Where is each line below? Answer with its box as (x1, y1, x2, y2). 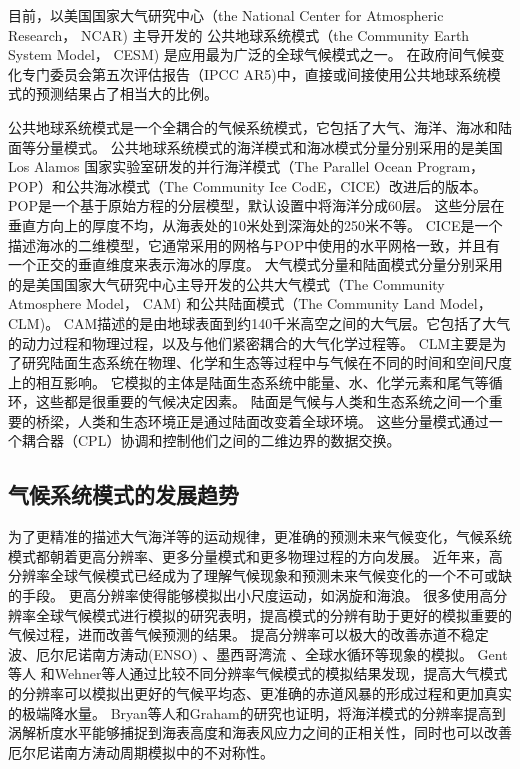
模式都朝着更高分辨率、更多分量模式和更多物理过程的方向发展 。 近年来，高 (8, 545, 503, 566)
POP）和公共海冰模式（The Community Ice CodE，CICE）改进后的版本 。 (8, 175, 488, 196)
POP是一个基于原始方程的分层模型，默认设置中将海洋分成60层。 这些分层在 (8, 195, 505, 216)
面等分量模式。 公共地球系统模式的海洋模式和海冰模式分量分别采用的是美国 (8, 136, 503, 157)
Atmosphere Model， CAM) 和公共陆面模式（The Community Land (8, 293, 435, 314)
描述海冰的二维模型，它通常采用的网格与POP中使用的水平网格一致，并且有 (8, 234, 500, 255)
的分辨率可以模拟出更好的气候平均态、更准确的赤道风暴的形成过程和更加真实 (8, 683, 512, 704)
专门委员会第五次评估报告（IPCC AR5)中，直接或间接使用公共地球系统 (21, 63, 487, 84)
